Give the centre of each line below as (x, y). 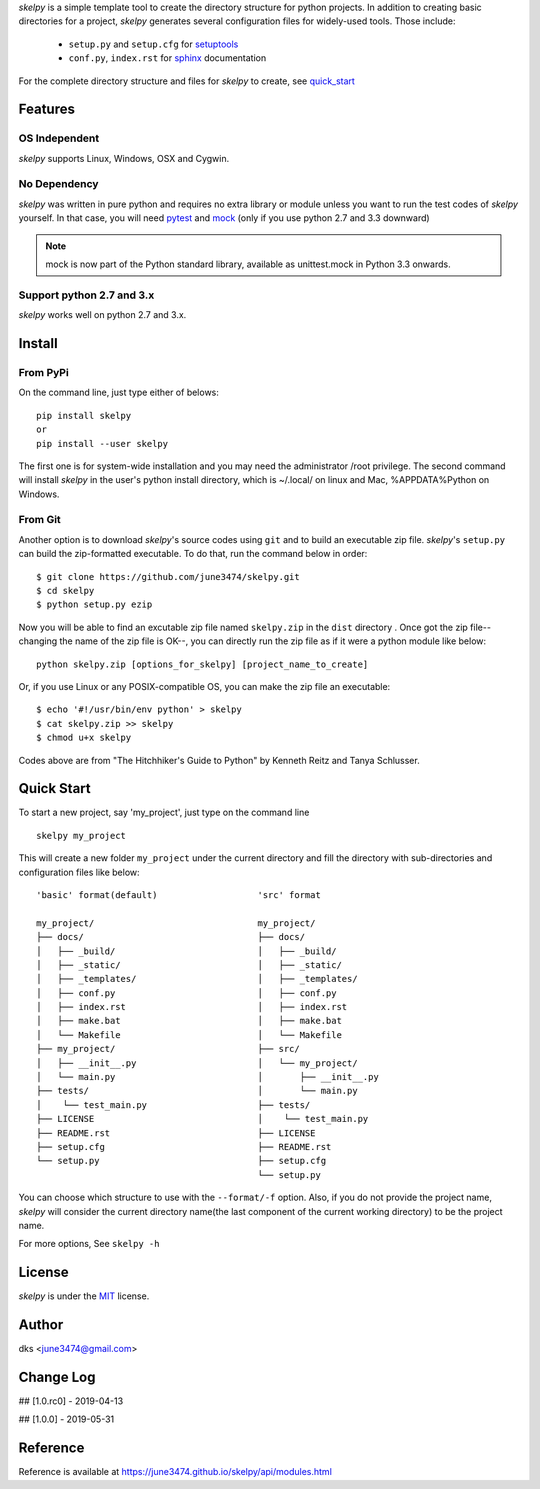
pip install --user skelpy (102, 443)
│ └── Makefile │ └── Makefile (189, 1034)
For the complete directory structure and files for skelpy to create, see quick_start (186, 81)
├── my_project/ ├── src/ (168, 1049)
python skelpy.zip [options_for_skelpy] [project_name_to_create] (202, 664)
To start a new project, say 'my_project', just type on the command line (164, 812)
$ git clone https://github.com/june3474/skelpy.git (168, 576)
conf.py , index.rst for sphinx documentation (167, 58)
